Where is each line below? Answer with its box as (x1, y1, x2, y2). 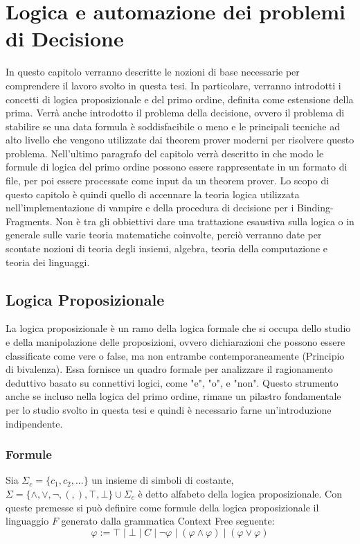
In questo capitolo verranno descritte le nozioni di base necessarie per (6, 64, 300, 79)
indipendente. (6, 416, 63, 430)
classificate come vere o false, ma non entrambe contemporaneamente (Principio (6, 348, 345, 362)
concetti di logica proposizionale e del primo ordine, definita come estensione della (6, 91, 354, 106)
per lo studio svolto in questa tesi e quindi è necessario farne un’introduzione (6, 402, 332, 416)
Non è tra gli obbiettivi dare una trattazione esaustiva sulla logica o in (55, 213, 354, 228)
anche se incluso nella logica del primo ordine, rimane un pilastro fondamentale (6, 389, 341, 403)
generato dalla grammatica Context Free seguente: (61, 514, 275, 528)
